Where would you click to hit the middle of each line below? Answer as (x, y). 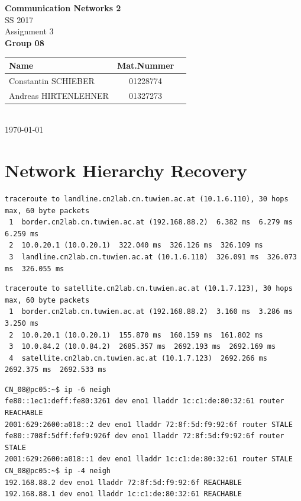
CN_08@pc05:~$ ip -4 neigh (58, 471)
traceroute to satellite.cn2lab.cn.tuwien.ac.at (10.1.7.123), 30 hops (149, 289)
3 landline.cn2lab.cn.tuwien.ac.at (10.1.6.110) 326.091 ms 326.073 (153, 257)
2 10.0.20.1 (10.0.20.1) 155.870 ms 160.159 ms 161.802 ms (136, 335)
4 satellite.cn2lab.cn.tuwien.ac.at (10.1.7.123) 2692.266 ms (138, 358)
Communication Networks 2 (63, 8)
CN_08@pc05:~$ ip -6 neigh (58, 389)
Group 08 (25, 42)
